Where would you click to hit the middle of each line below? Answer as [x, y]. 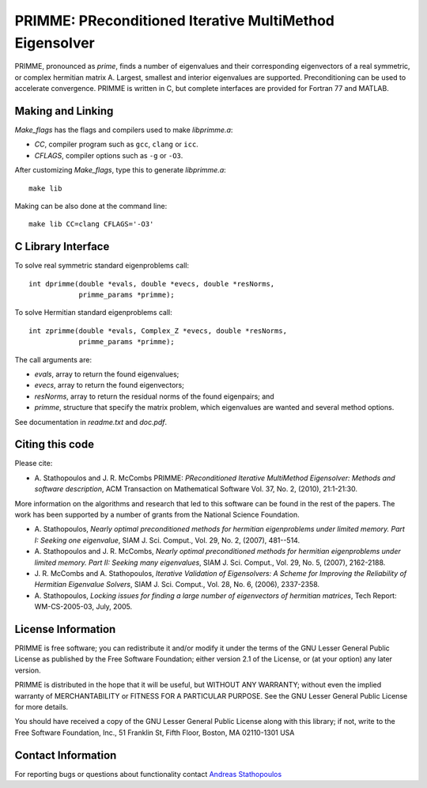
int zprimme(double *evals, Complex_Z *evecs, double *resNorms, [158, 331]
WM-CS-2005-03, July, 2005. [83, 607]
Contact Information [66, 755]
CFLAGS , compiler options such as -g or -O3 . [109, 155]
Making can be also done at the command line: [91, 206]
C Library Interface [62, 246]
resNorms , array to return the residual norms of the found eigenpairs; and [154, 396]
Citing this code [55, 444]
